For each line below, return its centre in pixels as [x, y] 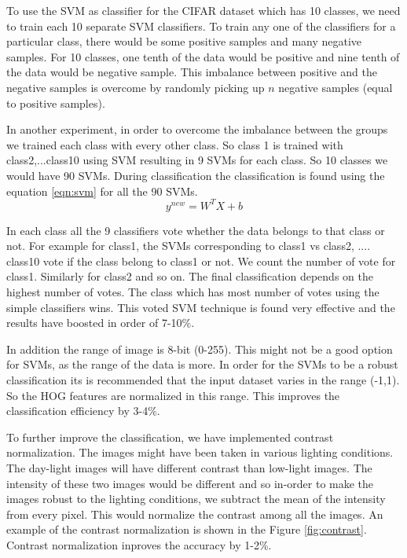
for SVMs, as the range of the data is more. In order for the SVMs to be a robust [202, 364]
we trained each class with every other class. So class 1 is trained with [175, 144]
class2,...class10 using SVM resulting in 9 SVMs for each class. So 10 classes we [197, 160]
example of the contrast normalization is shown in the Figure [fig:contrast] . [187, 529]
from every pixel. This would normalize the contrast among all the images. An [195, 514]
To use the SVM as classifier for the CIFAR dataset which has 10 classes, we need [203, 10]
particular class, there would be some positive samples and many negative [184, 41]
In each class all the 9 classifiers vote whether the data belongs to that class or [196, 230]
